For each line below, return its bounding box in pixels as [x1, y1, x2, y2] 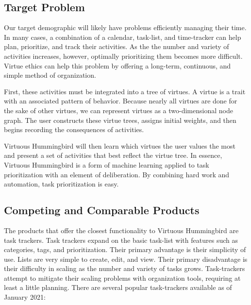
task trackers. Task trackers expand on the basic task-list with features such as [4, 235, 238, 245]
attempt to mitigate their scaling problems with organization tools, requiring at [4, 272, 241, 283]
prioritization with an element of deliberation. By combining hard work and [4, 169, 230, 179]
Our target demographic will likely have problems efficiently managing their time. [4, 22, 247, 33]
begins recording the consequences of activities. [4, 124, 144, 135]
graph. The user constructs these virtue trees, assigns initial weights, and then [4, 115, 236, 125]
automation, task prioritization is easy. [4, 179, 119, 189]
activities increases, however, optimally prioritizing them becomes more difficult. [4, 51, 243, 61]
